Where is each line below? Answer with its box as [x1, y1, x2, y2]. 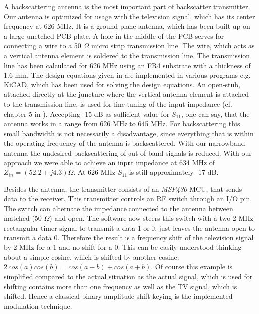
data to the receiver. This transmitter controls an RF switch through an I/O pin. [4, 193, 252, 204]
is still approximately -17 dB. [129, 167, 219, 177]
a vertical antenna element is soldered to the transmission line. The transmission [4, 50, 250, 60]
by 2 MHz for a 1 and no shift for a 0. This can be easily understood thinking [4, 242, 242, 252]
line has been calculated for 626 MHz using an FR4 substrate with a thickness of [4, 60, 251, 70]
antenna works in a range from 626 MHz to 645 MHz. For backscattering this [4, 118, 240, 129]
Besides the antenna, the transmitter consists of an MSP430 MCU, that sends [4, 183, 242, 194]
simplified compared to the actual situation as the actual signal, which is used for [4, 271, 253, 282]
